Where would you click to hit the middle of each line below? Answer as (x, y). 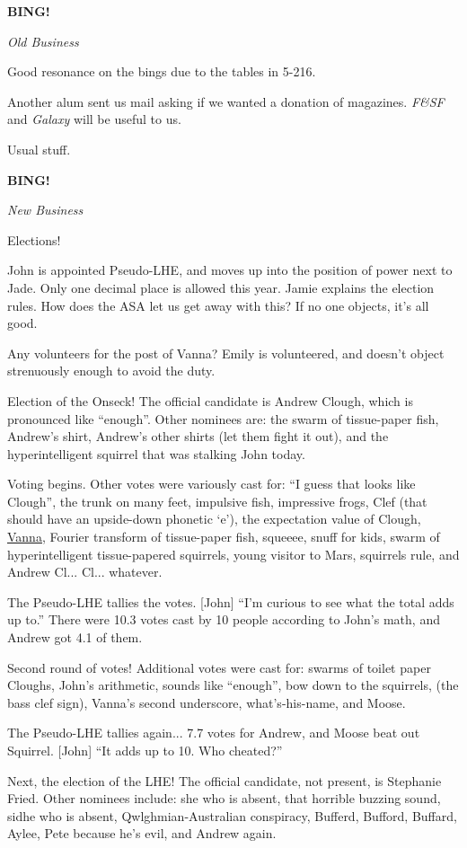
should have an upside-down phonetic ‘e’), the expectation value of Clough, (214, 519)
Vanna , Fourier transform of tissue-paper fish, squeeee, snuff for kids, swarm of (224, 537)
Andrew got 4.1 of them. (75, 637)
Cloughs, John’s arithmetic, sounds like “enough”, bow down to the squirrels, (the (233, 685)
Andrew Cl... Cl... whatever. (85, 572)
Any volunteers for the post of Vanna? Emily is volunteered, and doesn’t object (226, 353)
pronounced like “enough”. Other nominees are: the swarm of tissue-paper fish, (223, 418)
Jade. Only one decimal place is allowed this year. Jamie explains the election (221, 287)
